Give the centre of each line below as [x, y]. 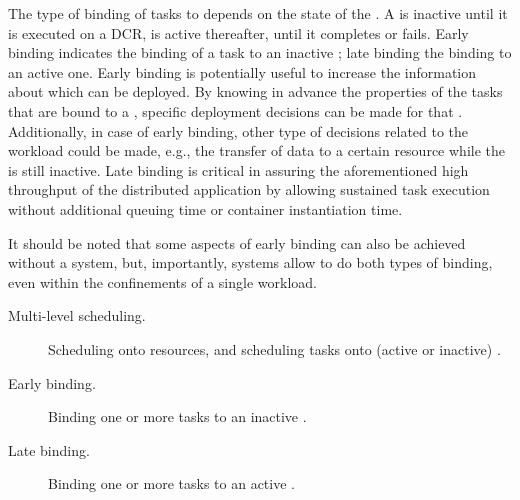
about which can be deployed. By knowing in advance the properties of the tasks [255, 91]
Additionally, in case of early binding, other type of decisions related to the [238, 130]
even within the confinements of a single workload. [162, 281]
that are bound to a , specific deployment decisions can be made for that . [235, 110]
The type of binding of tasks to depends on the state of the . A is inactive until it [258, 13]
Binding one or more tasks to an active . [171, 483]
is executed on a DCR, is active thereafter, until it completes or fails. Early [238, 32]
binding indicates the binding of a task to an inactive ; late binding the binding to [260, 52]
